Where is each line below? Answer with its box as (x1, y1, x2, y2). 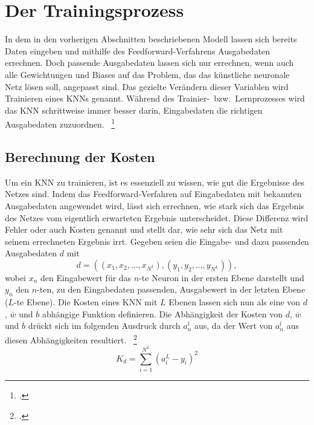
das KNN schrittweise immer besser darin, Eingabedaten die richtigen (5, 103, 263, 116)
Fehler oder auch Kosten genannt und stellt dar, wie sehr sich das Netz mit (5, 223, 283, 236)
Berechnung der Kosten (5, 147, 155, 166)
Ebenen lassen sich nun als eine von (168, 296, 301, 308)
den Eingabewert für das (40, 271, 132, 284)
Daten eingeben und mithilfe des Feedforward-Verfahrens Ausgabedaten (5, 44, 271, 57)
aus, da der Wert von (194, 319, 273, 332)
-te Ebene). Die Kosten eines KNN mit (14, 296, 158, 308)
